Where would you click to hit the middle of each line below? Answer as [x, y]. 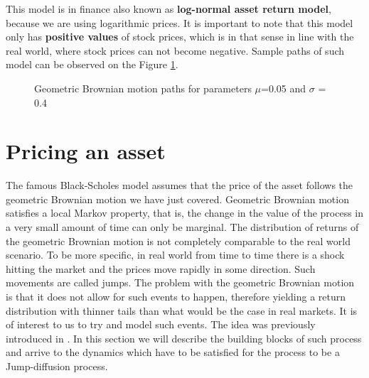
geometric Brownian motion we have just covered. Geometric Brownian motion [177, 199]
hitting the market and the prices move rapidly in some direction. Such [161, 268]
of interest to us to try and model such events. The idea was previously [161, 324]
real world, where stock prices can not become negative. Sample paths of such [175, 50]
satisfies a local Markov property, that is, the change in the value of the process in [185, 213]
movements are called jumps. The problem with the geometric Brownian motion [180, 282]
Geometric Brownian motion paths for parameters [143, 88]
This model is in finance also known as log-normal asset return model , [169, 9]
